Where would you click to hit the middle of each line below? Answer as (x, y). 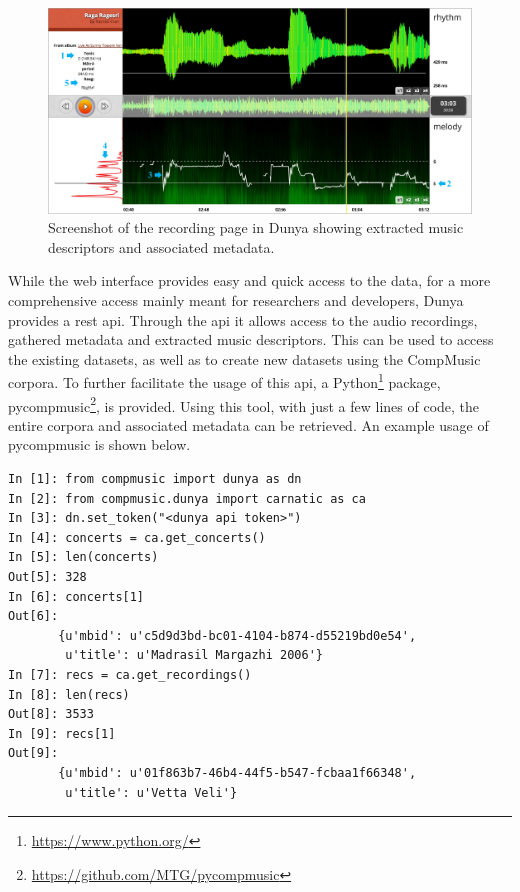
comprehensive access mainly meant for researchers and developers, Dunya (236, 299)
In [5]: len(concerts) (83, 557)
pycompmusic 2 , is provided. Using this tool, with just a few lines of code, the (244, 404)
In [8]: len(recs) (69, 694)
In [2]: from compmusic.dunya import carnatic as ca (187, 498)
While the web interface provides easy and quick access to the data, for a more (249, 280)
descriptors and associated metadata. (161, 246)
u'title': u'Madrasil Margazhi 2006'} (194, 655)
